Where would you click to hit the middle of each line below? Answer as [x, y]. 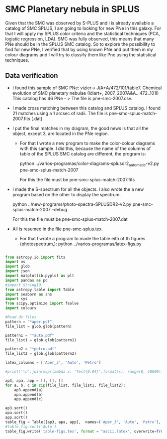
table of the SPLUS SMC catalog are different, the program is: [83, 153]
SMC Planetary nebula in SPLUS [73, 9]
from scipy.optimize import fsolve [42, 303]
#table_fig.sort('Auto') [31, 427]
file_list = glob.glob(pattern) [39, 326]
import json [17, 271]
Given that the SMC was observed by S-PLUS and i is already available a [80, 23]
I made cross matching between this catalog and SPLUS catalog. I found [86, 108]
